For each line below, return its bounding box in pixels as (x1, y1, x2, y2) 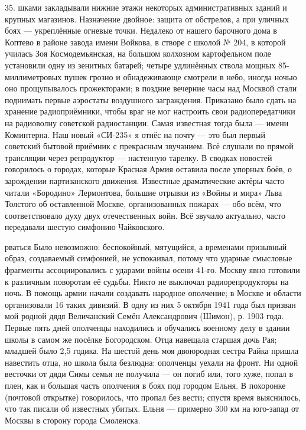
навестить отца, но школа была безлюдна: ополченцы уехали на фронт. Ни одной (5, 356, 298, 368)
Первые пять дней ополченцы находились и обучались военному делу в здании (5, 321, 290, 334)
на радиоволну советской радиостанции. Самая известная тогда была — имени (5, 116, 289, 129)
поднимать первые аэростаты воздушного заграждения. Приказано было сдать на (5, 93, 297, 106)
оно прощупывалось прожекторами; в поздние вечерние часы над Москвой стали (5, 82, 297, 94)
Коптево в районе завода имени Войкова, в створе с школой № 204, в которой (5, 35, 286, 48)
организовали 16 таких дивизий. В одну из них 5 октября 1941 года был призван (5, 298, 296, 310)
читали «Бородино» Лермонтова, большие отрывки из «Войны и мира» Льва (5, 186, 282, 198)
